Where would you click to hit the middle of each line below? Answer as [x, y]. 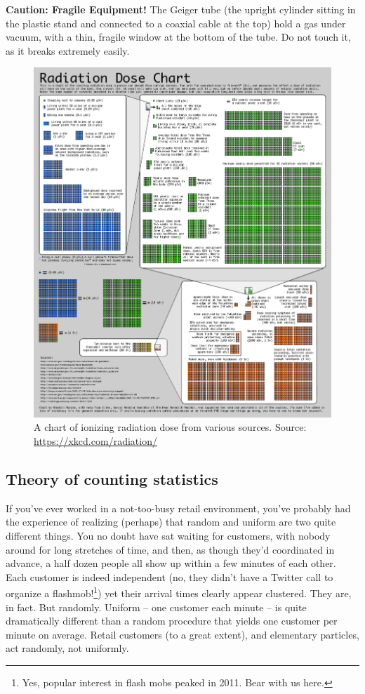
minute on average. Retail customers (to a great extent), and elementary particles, [182, 634]
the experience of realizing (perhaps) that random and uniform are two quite [171, 522]
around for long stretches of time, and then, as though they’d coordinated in [170, 549]
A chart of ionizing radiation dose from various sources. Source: [170, 427]
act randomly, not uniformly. [67, 648]
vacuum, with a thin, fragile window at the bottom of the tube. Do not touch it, [178, 37]
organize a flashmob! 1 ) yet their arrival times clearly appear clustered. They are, [179, 592]
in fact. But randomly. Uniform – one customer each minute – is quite [156, 607]
